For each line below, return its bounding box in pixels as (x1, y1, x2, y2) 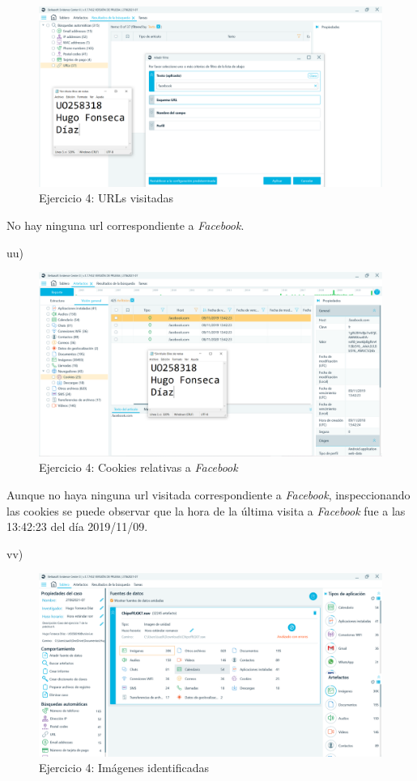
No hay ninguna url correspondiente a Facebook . (6, 216, 245, 233)
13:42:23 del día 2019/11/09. (6, 518, 148, 535)
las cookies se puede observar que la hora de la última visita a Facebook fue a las (6, 502, 406, 519)
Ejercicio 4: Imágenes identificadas (39, 759, 209, 776)
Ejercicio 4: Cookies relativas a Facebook (39, 459, 238, 476)
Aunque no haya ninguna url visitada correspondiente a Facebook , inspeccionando (6, 486, 411, 503)
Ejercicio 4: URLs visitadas (39, 189, 174, 206)
